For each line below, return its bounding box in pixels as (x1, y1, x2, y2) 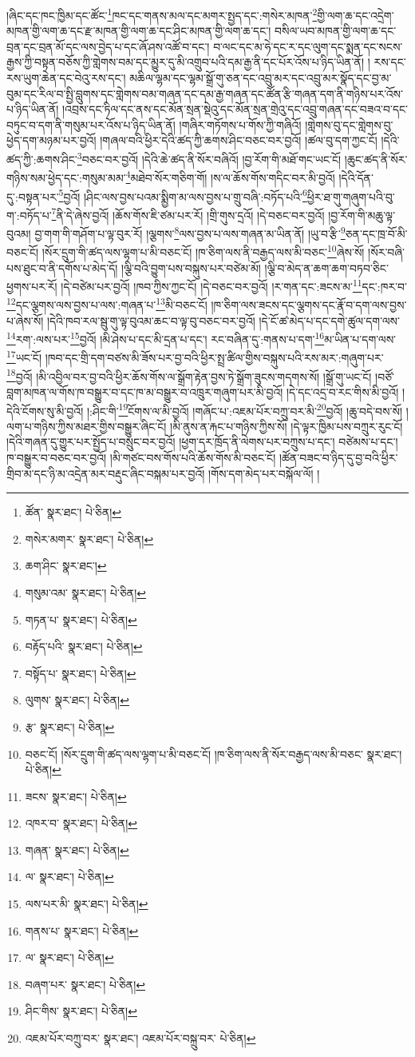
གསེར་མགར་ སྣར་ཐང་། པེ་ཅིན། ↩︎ (25, 530, 154, 547)
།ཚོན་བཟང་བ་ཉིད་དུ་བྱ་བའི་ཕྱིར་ (279, 449, 398, 465)
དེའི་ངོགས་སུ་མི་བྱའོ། (6, 402, 84, 419)
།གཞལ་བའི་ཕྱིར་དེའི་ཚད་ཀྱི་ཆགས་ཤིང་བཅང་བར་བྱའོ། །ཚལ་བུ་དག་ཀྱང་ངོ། (100, 132, 377, 149)
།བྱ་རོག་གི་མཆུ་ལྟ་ (328, 206, 396, 223)
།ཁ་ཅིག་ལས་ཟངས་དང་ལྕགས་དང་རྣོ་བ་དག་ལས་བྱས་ (211, 297, 407, 313)
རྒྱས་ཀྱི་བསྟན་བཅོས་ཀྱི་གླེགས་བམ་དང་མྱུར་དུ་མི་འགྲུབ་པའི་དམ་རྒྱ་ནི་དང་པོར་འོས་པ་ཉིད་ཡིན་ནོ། (6, 54, 364, 70)
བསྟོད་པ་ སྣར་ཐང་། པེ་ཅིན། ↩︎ (25, 664, 136, 681)
